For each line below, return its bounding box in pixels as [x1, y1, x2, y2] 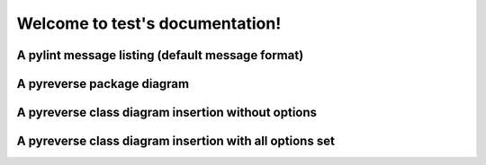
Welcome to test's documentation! [16, 13, 282, 33]
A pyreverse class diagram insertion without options [16, 105, 318, 120]
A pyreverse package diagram [16, 76, 189, 91]
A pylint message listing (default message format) [16, 48, 304, 63]
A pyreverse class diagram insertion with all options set [16, 134, 335, 149]
